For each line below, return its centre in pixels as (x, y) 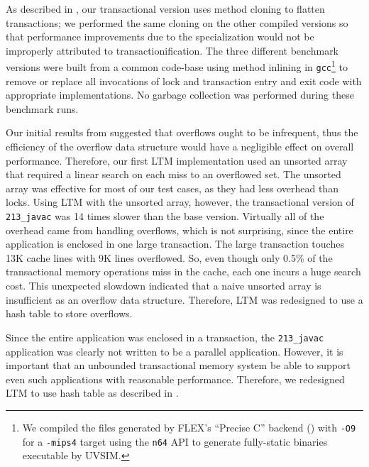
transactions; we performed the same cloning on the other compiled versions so (177, 22)
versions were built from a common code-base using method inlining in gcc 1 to (177, 66)
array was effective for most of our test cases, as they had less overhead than (172, 188)
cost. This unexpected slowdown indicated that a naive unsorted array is (164, 286)
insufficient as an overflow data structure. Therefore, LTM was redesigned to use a (184, 299)
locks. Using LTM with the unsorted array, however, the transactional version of (180, 202)
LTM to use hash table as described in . (92, 393)
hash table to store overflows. (69, 313)
